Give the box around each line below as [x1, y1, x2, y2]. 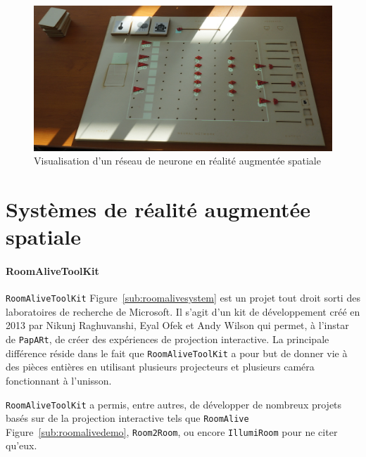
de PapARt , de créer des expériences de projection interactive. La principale [6, 332, 329, 346]
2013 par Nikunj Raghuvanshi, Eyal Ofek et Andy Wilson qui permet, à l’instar [6, 318, 349, 333]
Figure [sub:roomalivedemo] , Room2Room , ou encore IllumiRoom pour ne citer [6, 424, 338, 439]
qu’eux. [6, 438, 37, 453]
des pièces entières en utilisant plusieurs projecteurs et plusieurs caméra [6, 359, 315, 374]
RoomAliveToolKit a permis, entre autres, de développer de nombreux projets [6, 397, 342, 411]
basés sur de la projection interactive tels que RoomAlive [6, 411, 249, 425]
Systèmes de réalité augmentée [6, 194, 311, 223]
